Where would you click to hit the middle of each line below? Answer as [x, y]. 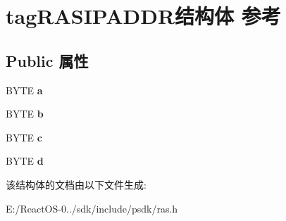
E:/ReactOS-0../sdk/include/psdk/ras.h [92, 208]
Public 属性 [47, 60]
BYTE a [24, 90]
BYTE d [25, 161]
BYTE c [24, 137]
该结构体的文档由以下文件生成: [76, 184]
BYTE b [25, 114]
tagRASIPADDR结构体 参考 [143, 16]
